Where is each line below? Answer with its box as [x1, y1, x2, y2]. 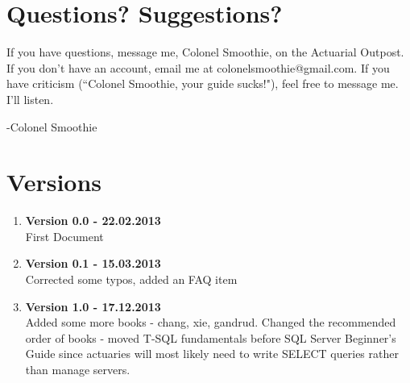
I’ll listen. [6, 90, 54, 107]
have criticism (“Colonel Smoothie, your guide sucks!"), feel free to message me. [6, 75, 399, 92]
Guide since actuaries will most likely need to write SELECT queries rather [25, 345, 399, 362]
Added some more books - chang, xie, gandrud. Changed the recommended [25, 314, 396, 331]
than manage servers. [25, 360, 130, 377]
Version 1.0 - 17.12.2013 [25, 298, 161, 314]
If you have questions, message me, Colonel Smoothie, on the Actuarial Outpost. [6, 44, 404, 60]
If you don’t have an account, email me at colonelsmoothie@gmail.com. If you [6, 59, 390, 76]
